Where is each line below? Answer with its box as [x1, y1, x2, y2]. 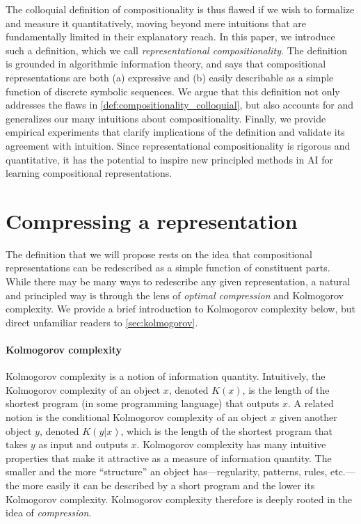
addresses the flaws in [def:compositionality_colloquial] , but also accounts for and [6, 97, 354, 112]
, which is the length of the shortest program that [120, 423, 332, 438]
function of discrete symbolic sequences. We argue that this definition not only [6, 84, 340, 98]
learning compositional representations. [6, 166, 173, 180]
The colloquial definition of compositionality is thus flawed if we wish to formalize [6, 2, 355, 16]
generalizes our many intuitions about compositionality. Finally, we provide [6, 111, 326, 125]
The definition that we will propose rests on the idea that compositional [6, 246, 312, 261]
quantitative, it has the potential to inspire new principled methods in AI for [6, 152, 333, 166]
